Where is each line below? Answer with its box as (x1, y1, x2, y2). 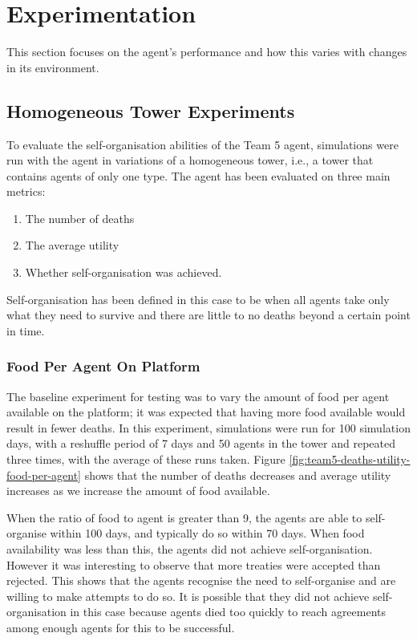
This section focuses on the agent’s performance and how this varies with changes (6, 43, 407, 60)
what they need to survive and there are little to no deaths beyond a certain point (6, 306, 411, 323)
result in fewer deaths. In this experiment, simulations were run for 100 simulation (6, 419, 411, 436)
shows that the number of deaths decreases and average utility (84, 466, 391, 483)
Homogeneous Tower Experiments (6, 98, 295, 123)
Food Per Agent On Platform (6, 356, 200, 376)
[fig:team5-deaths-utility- (289, 451, 411, 468)
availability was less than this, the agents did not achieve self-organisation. (6, 541, 373, 558)
